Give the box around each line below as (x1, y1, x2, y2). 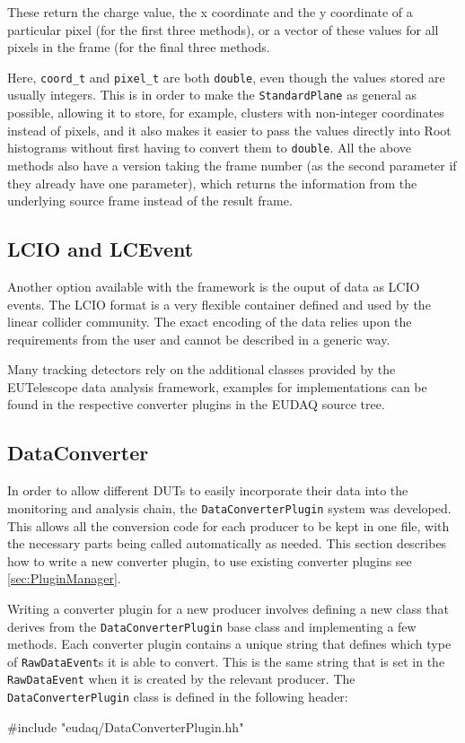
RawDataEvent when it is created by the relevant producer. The (7, 669, 355, 688)
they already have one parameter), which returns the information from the (7, 173, 417, 192)
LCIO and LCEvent (7, 235, 194, 263)
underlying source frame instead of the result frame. (7, 191, 293, 210)
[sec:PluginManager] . (7, 569, 121, 588)
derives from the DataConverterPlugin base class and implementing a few (7, 616, 417, 635)
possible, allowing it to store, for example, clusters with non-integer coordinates (7, 103, 444, 122)
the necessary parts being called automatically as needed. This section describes (7, 534, 447, 553)
